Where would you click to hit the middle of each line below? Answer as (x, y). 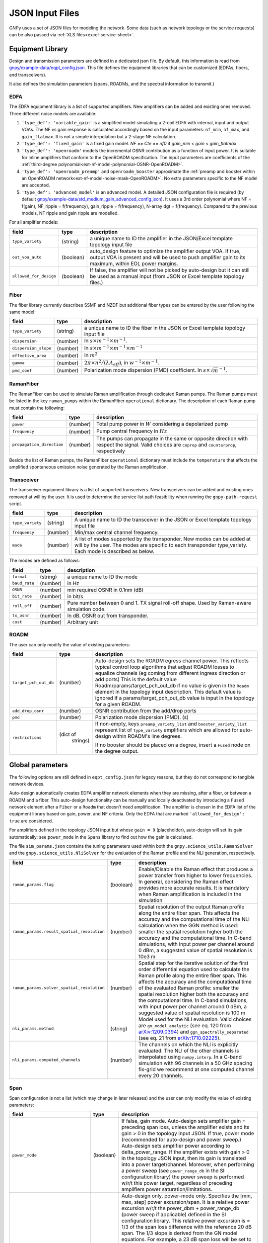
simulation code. (87, 609)
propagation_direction (38, 445)
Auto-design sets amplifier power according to (176, 1146)
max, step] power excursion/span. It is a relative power (185, 1202)
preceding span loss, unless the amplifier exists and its (185, 1127)
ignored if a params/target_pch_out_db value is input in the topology (175, 698)
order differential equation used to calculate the (194, 969)
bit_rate (22, 596)
